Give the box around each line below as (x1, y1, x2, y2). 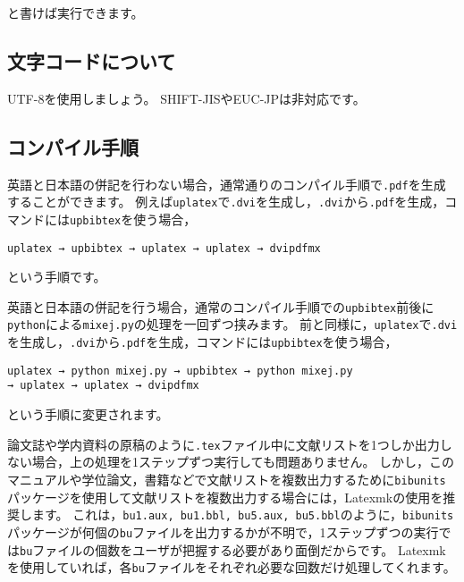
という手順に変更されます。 (7, 405, 169, 424)
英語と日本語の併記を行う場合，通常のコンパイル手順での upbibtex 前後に (7, 297, 434, 316)
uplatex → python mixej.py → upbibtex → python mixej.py (7, 364, 353, 377)
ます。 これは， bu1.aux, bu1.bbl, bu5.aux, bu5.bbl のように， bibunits (31, 505, 454, 524)
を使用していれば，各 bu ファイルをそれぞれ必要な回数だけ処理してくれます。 (7, 558, 456, 577)
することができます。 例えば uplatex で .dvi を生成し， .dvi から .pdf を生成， (7, 192, 445, 211)
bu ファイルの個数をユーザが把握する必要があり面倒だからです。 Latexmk (20, 540, 446, 559)
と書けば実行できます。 (7, 4, 144, 21)
